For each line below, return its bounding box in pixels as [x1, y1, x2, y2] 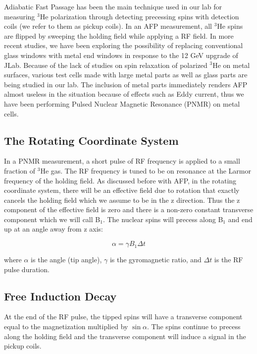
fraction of [4, 165, 36, 176]
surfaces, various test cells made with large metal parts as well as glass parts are [4, 69, 248, 80]
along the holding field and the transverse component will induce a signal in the [4, 331, 246, 341]
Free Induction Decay [4, 288, 117, 303]
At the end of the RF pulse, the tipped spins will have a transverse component [4, 311, 243, 322]
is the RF [214, 254, 243, 265]
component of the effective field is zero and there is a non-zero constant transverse [4, 204, 254, 215]
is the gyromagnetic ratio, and [109, 254, 202, 265]
